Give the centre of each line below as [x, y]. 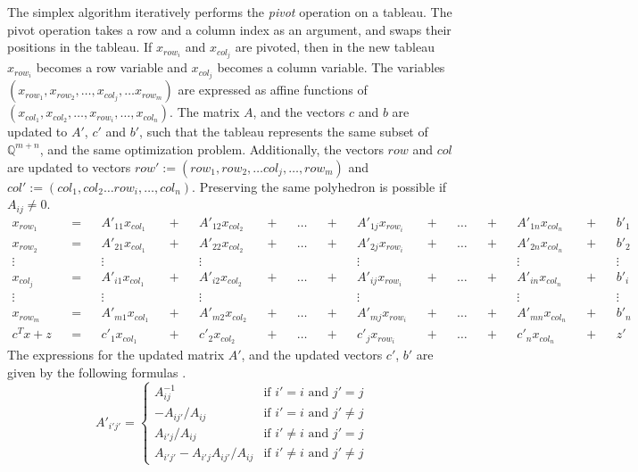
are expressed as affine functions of [273, 90]
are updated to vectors [69, 166]
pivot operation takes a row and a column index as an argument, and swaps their [229, 29]
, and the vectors [299, 112]
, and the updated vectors [312, 355]
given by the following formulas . [97, 372]
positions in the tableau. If [80, 47]
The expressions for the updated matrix [116, 355]
